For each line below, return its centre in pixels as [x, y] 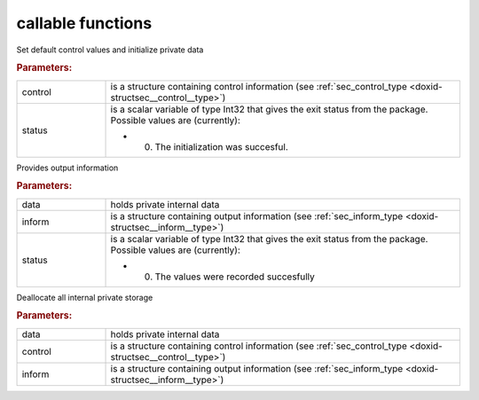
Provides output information [67, 168]
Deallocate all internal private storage [85, 297]
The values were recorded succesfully [235, 277]
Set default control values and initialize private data [110, 50]
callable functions [84, 23]
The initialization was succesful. [221, 146]
